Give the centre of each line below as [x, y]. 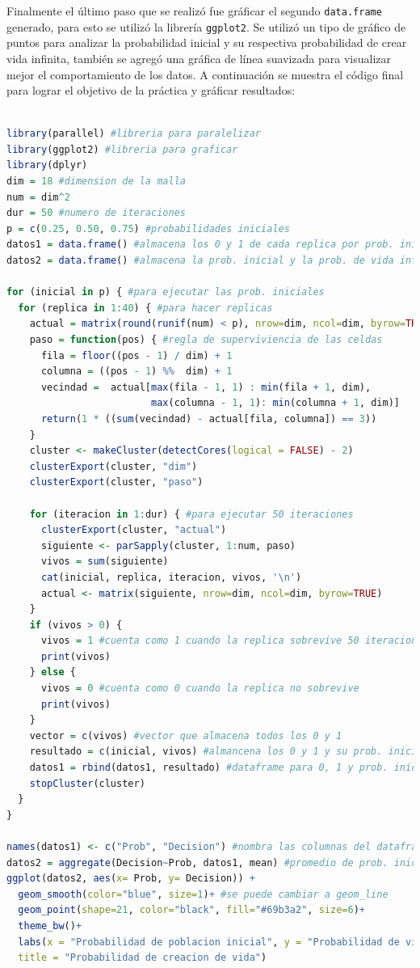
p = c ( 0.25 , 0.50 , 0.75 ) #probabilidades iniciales [148, 228]
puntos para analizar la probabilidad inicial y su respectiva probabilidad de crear [207, 42]
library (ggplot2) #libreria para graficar [122, 149]
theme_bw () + [50, 926]
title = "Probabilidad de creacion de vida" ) [143, 958]
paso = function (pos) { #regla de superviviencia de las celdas [206, 340]
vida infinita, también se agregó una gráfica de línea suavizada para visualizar [199, 58]
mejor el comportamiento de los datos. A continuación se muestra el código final [205, 74]
